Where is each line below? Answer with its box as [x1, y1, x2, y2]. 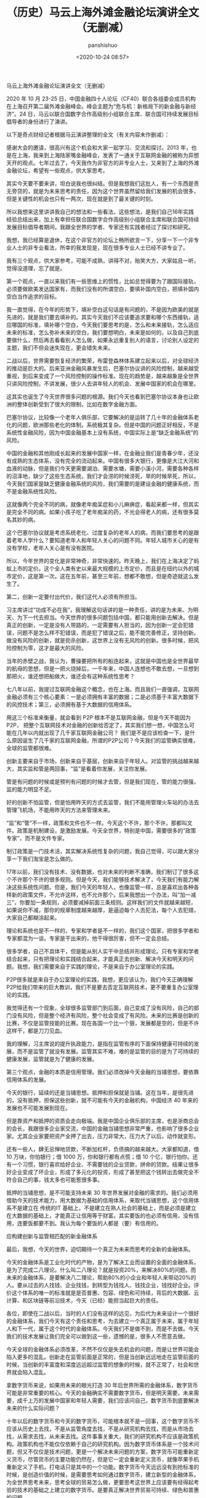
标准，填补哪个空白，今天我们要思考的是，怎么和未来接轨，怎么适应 [27, 321, 199, 328]
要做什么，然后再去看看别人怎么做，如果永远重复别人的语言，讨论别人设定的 [6, 336, 199, 343]
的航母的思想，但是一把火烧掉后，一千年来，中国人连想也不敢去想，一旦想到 [6, 664, 199, 672]
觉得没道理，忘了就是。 [6, 264, 65, 272]
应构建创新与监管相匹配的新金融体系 [6, 1232, 98, 1239]
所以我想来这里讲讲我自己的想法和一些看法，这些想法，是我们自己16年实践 [6, 208, 194, 215]
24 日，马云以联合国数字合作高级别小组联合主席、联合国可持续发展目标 [19, 110, 199, 117]
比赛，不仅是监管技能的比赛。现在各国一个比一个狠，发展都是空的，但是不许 [6, 1019, 199, 1027]
